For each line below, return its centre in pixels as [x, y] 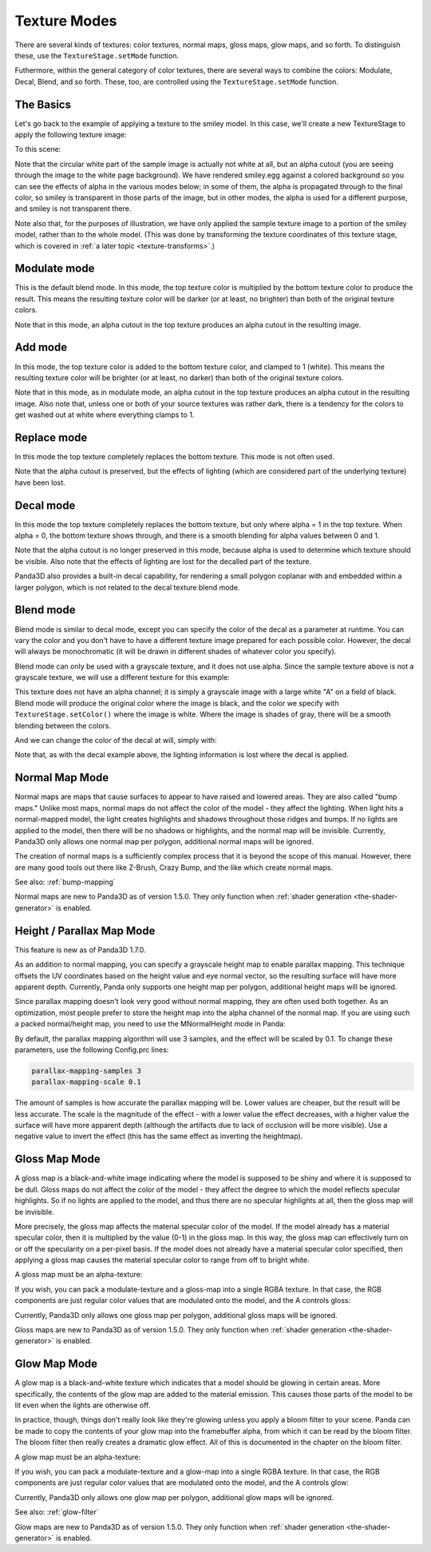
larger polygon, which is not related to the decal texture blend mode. [127, 587]
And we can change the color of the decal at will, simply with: [116, 740]
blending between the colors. [63, 725]
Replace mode [51, 437]
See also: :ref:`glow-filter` [57, 1512]
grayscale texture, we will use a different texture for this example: [123, 677]
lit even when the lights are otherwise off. [83, 1405]
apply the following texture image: [71, 135]
